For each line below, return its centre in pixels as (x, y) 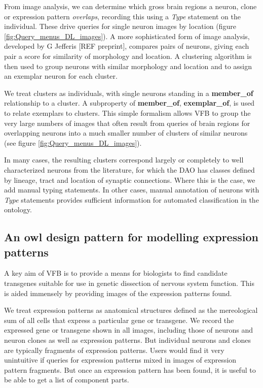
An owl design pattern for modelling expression (131, 237)
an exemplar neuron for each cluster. (61, 76)
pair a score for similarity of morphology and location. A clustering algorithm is (128, 56)
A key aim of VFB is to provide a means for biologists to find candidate (116, 273)
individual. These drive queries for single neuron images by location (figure (120, 26)
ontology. (18, 209)
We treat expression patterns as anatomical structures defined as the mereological (131, 310)
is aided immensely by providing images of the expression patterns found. (118, 293)
